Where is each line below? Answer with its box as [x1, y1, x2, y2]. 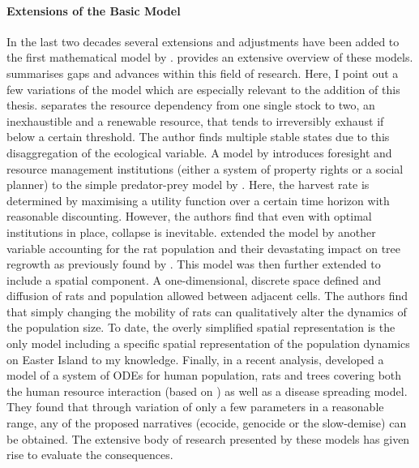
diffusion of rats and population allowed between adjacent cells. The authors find [6, 287, 408, 304]
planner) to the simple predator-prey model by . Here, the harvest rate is [6, 176, 370, 193]
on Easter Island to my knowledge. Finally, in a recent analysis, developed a [6, 350, 384, 367]
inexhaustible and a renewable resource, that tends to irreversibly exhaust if [6, 112, 384, 129]
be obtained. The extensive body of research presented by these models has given [6, 430, 410, 447]
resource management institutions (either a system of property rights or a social [6, 160, 404, 177]
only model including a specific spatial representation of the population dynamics [6, 335, 410, 352]
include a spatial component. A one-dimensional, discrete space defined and [6, 271, 381, 288]
